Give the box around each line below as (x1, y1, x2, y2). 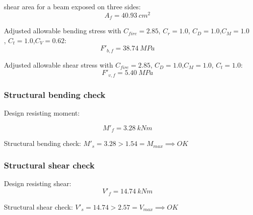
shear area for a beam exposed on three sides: (4, 1, 141, 11)
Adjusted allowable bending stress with (4, 25, 122, 36)
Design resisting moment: (4, 108, 80, 118)
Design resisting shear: (4, 178, 72, 188)
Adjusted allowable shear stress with (4, 59, 113, 70)
